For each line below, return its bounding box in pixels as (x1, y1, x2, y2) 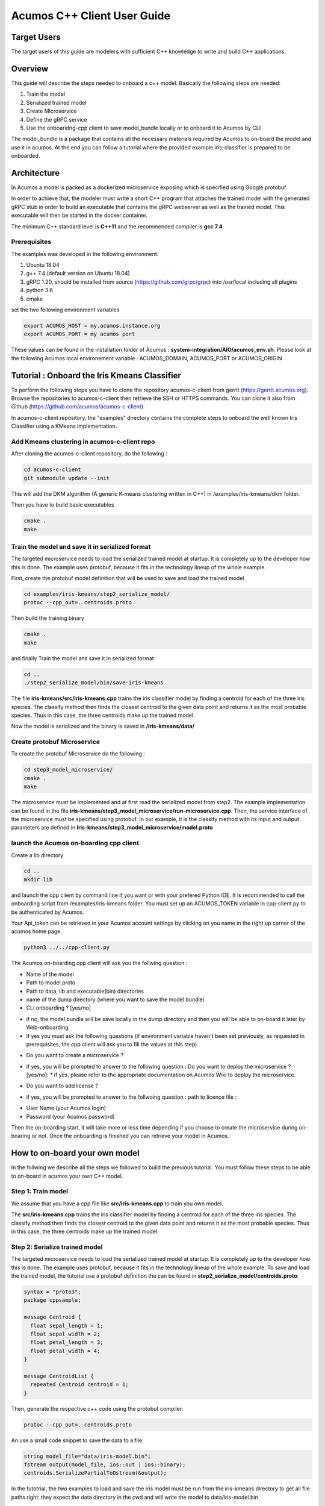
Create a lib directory (11, 851, 64, 858)
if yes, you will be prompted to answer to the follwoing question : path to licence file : (26, 1093, 237, 1101)
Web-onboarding (26, 1024, 69, 1031)
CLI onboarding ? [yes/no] (26, 1004, 91, 1011)
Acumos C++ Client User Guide (11, 9, 171, 22)
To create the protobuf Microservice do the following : (11, 750, 146, 757)
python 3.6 (26, 287, 54, 294)
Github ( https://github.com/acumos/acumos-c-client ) (11, 403, 144, 410)
